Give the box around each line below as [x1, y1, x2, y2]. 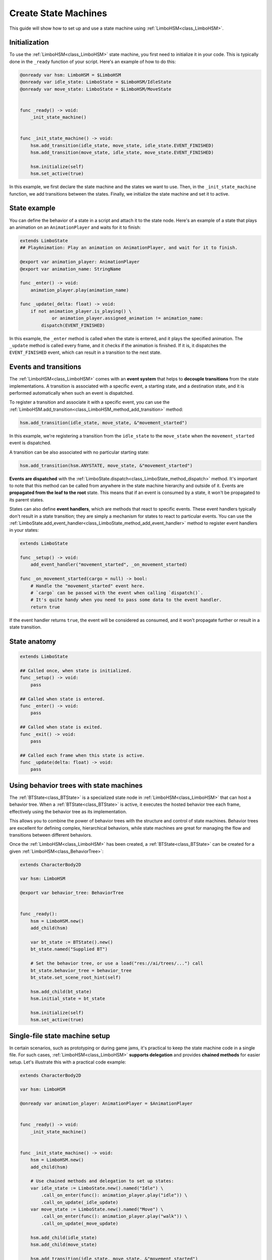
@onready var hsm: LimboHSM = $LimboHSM [20, 72, 121, 78]
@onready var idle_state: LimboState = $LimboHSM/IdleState [20, 79, 172, 85]
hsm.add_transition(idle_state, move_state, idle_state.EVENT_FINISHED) [30, 143, 214, 148]
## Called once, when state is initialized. [20, 668, 132, 673]
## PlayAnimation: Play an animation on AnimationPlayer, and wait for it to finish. [20, 245, 238, 250]
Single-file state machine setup [9, 1031, 110, 1040]
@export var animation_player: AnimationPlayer [20, 259, 140, 265]
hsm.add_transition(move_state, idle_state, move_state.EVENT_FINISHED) [30, 150, 214, 156]
